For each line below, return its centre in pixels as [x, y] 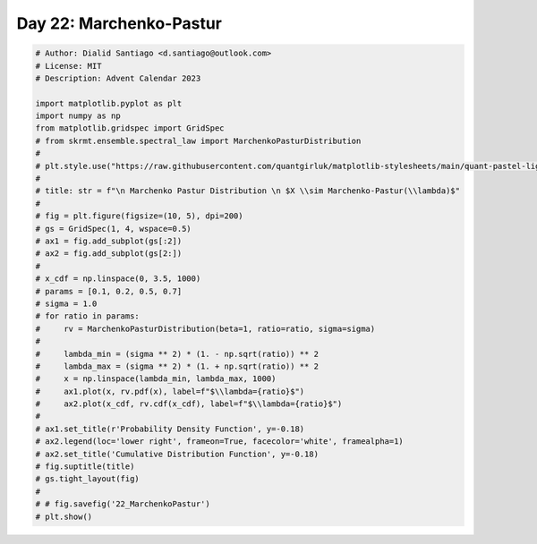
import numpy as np [78, 116]
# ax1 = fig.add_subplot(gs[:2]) [109, 241]
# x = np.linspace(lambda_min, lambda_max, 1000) [156, 379]
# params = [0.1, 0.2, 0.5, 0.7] [109, 291]
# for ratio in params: [88, 316]
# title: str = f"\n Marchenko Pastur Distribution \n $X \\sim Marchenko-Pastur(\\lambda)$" [248, 191]
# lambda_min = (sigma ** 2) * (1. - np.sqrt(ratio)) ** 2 [177, 354]
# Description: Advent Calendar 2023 [118, 78]
